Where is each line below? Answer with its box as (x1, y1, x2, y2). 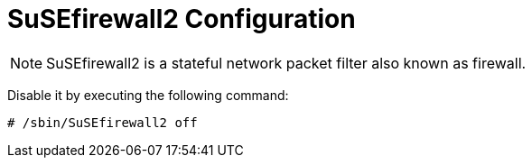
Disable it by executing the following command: (7, 87, 289, 103)
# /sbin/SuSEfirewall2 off (7, 115, 198, 130)
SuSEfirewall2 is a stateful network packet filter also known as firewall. (46, 53, 527, 72)
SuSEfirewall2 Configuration (7, 4, 356, 34)
